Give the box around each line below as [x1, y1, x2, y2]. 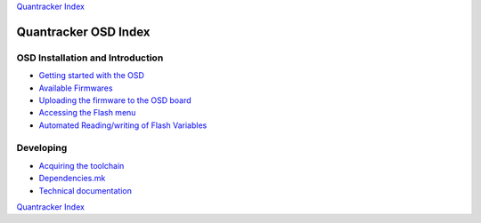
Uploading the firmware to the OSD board [38, 94, 192, 106]
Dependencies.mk [38, 173, 106, 184]
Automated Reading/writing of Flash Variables [38, 120, 208, 131]
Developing [16, 142, 68, 155]
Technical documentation [38, 185, 133, 195]
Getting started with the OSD [38, 70, 144, 81]
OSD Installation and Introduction [16, 52, 164, 64]
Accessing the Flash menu [38, 108, 136, 118]
